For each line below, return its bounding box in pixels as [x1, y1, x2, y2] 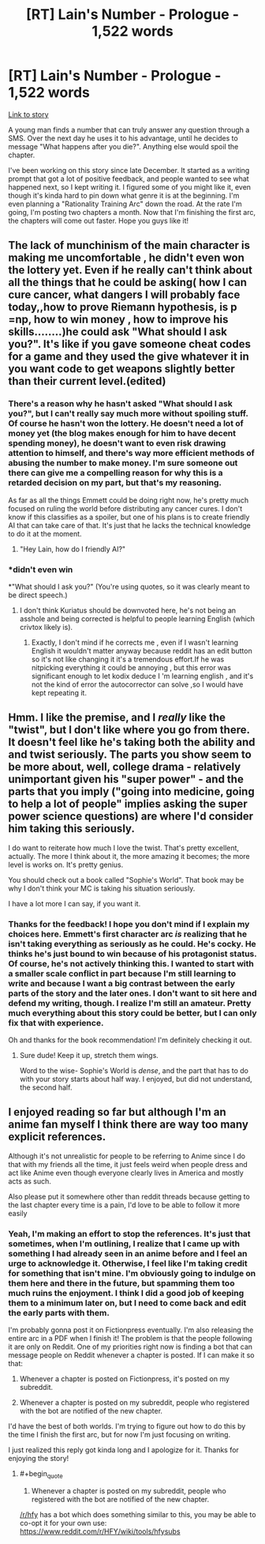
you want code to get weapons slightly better [8, 362, 235, 376]
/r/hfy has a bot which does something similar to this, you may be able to [19, 1509, 256, 1519]
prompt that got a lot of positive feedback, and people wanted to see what [8, 174, 250, 183]
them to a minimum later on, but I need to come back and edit [8, 1297, 247, 1309]
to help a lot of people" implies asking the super [8, 797, 248, 811]
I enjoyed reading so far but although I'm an [8, 1105, 226, 1119]
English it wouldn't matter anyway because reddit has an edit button [31, 646, 252, 655]
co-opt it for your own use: [19, 1518, 107, 1527]
